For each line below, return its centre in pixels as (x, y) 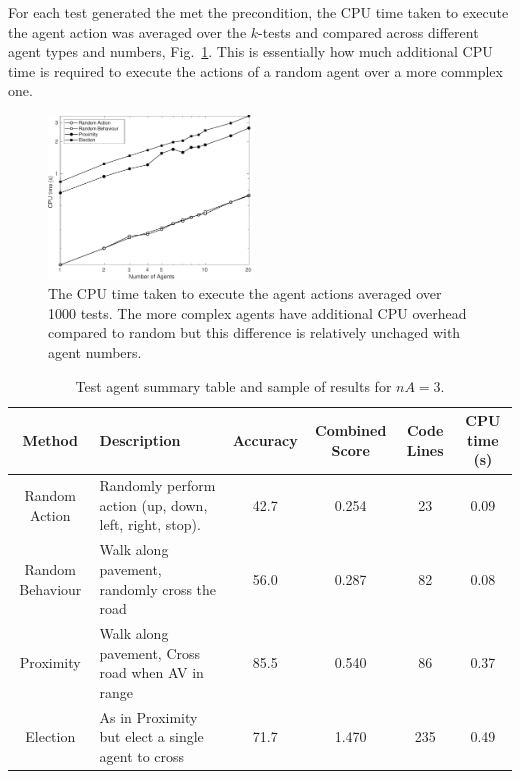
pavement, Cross (150, 652)
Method (50, 439)
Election (50, 736)
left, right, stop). (150, 524)
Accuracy (265, 439)
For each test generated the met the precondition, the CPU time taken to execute (258, 12)
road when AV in (151, 672)
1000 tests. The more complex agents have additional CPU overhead (257, 312)
